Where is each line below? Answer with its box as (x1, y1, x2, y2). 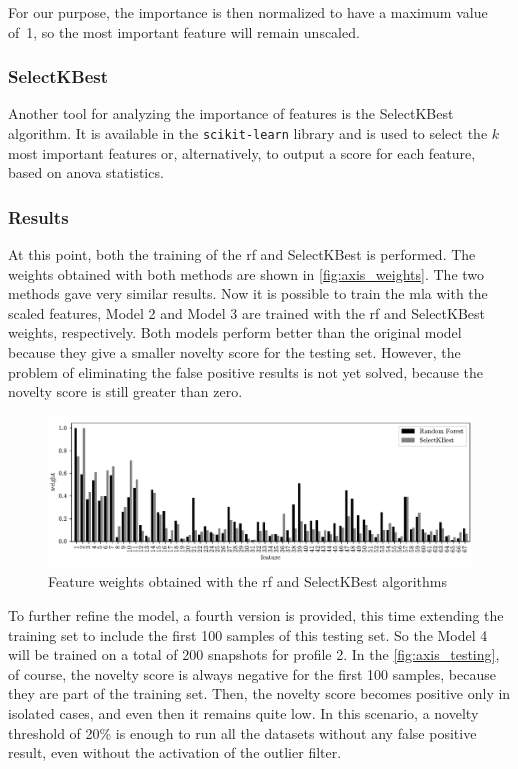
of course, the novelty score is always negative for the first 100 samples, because (8, 663, 496, 684)
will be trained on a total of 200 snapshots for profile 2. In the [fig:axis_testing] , (8, 644, 500, 665)
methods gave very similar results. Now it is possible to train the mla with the (8, 283, 488, 304)
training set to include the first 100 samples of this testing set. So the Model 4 (8, 624, 488, 645)
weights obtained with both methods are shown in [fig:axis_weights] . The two (8, 263, 485, 284)
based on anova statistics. (8, 162, 164, 183)
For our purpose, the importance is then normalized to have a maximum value (8, 2, 488, 22)
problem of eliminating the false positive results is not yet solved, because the (8, 361, 484, 382)
